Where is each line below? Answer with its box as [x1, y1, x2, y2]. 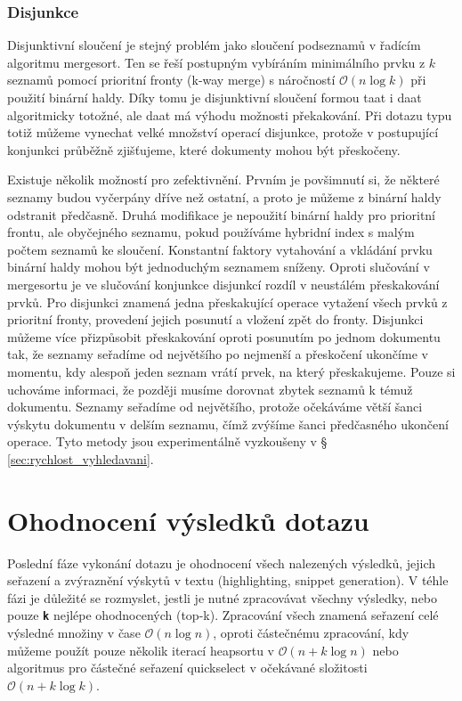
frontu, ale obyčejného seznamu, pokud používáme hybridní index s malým [7, 223, 415, 241]
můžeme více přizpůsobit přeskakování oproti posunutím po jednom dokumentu [7, 327, 441, 346]
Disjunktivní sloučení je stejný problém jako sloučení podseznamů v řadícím [7, 36, 421, 54]
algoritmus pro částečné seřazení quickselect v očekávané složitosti [7, 658, 368, 677]
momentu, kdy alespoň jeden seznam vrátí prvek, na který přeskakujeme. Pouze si [7, 362, 456, 380]
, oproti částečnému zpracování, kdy [213, 624, 409, 642]
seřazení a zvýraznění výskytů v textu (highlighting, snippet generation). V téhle [7, 571, 449, 590]
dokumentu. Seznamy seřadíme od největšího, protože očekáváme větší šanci [7, 397, 423, 416]
